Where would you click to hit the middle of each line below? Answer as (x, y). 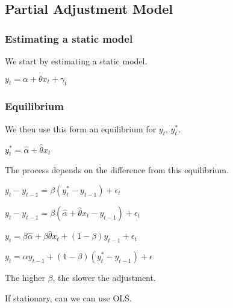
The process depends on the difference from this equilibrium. (117, 170)
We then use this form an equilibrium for (81, 128)
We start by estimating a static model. (76, 61)
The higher (25, 278)
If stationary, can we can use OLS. (68, 297)
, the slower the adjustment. (104, 278)
